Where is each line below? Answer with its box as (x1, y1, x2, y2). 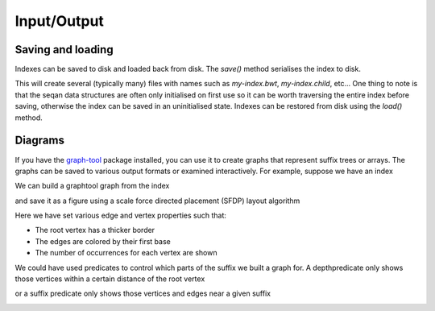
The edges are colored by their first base (35, 236, 171, 246)
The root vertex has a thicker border (35, 226, 155, 235)
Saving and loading (14, 43, 114, 56)
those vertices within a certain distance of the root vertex (14, 274, 205, 284)
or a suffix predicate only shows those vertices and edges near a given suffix (14, 288, 271, 298)
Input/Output (14, 12, 105, 30)
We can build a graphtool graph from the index (14, 181, 170, 191)
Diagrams (14, 134, 64, 147)
